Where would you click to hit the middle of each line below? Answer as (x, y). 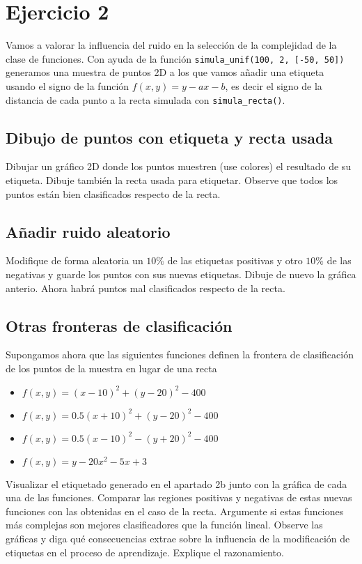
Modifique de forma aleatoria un (74, 260)
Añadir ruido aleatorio (88, 231)
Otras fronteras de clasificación (119, 325)
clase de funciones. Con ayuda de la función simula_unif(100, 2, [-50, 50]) (175, 58)
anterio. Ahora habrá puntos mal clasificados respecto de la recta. (145, 288)
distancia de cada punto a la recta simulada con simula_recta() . (145, 99)
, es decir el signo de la (274, 85)
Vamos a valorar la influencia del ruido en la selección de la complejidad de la (171, 45)
